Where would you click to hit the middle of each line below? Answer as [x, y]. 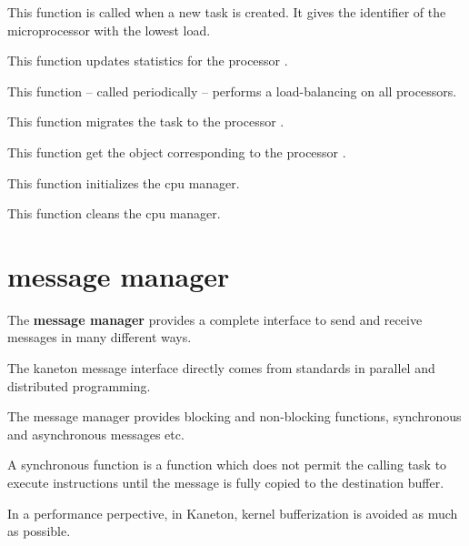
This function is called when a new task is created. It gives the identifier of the [227, 12]
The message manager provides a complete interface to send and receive [215, 319]
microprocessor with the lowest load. [109, 30]
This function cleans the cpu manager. [114, 213]
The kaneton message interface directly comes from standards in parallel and [221, 368]
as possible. [39, 531]
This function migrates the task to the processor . [146, 121]
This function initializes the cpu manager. [124, 182]
